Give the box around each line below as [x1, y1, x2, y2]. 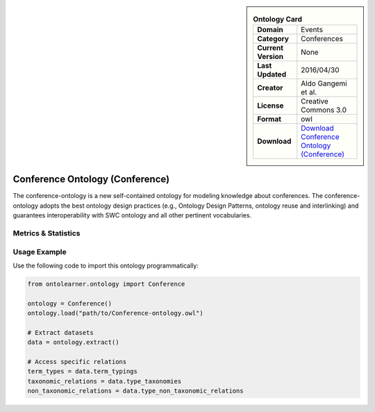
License [257, 101, 284, 110]
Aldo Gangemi [301, 79, 347, 88]
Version [257, 52, 284, 62]
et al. [301, 88, 317, 97]
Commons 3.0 [301, 105, 347, 115]
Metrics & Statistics [12, 229, 81, 238]
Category [257, 34, 290, 44]
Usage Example [12, 247, 67, 256]
